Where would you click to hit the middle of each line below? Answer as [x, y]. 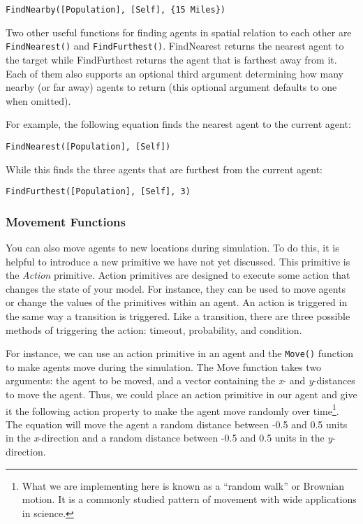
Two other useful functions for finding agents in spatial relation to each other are [179, 32]
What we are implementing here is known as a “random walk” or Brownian [183, 485]
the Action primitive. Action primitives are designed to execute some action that [178, 275]
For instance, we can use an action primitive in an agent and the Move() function [180, 353]
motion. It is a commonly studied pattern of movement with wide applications [189, 499]
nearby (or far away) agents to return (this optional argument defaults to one [171, 87]
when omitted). [38, 100]
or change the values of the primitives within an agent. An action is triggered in [177, 302]
